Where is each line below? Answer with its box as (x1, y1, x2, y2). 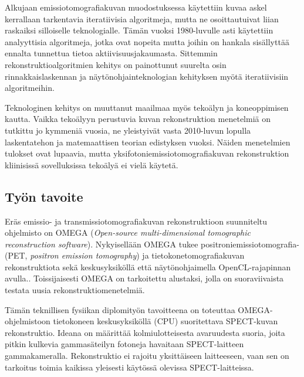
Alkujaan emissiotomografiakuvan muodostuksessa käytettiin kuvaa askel (5, 1, 267, 13)
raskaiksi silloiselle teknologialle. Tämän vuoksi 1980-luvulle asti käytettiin (5, 24, 273, 36)
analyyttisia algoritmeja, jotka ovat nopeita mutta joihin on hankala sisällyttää (5, 35, 289, 47)
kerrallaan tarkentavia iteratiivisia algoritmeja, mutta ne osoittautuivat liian (5, 12, 279, 25)
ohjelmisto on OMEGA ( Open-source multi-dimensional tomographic (5, 226, 251, 239)
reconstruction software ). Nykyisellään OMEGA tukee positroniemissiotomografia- (5, 237, 300, 250)
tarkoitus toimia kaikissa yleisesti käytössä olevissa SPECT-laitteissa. (5, 361, 254, 373)
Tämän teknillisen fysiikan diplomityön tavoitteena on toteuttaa (5, 303, 235, 315)
